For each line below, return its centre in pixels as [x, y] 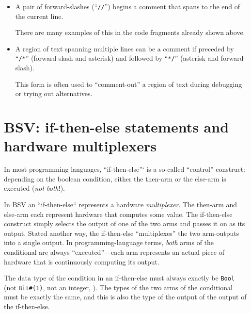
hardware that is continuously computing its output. [82, 261]
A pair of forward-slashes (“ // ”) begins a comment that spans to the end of [128, 6]
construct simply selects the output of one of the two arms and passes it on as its [125, 223]
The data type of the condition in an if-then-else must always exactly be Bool [119, 278]
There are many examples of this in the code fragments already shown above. [130, 32]
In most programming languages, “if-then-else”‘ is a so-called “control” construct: [125, 169]
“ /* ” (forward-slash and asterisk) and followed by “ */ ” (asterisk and [117, 58]
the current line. [39, 16]
